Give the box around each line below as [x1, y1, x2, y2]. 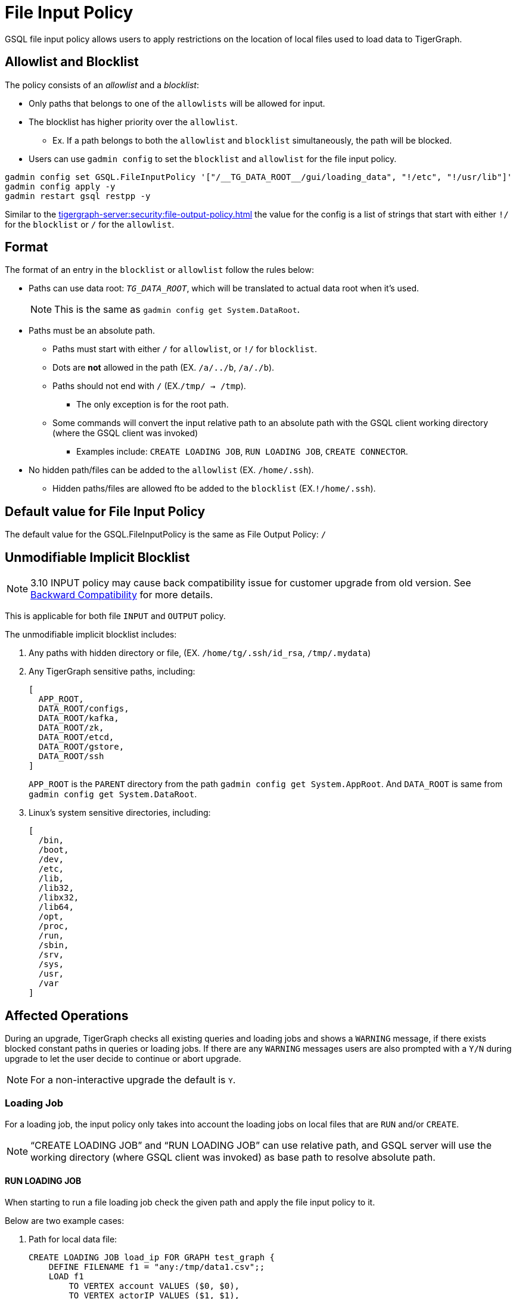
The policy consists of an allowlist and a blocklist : [5, 79, 199, 90]
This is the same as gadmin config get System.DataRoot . [54, 303, 300, 316]
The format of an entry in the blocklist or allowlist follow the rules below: [5, 265, 315, 275]
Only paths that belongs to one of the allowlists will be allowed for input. [29, 98, 325, 108]
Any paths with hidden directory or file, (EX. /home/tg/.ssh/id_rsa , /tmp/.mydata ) [29, 648, 371, 658]
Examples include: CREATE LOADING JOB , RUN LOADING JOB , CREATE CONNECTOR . [76, 446, 408, 457]
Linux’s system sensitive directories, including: [29, 807, 211, 818]
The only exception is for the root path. [76, 399, 229, 410]
